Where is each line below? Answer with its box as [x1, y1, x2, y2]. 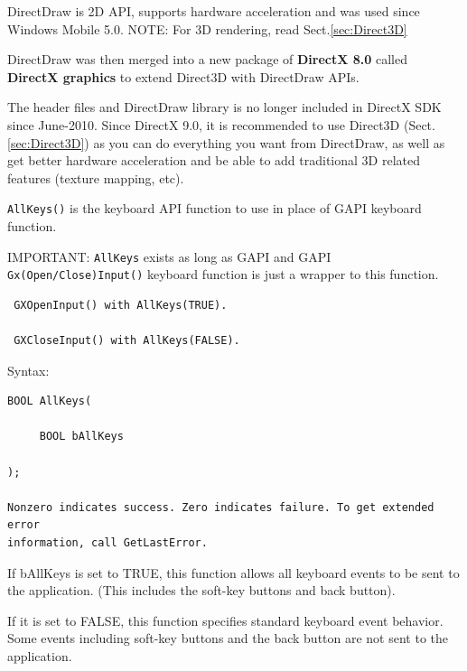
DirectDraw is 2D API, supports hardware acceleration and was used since [7, 2, 420, 20]
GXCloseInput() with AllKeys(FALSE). [14, 334, 240, 348]
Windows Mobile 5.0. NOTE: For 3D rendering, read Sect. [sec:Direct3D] [7, 19, 407, 38]
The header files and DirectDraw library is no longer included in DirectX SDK [7, 98, 442, 116]
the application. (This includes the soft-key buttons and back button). [7, 581, 396, 600]
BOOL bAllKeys [39, 430, 124, 443]
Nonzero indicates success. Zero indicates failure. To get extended [7, 500, 434, 514]
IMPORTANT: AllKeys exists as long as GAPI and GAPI [7, 247, 332, 266]
